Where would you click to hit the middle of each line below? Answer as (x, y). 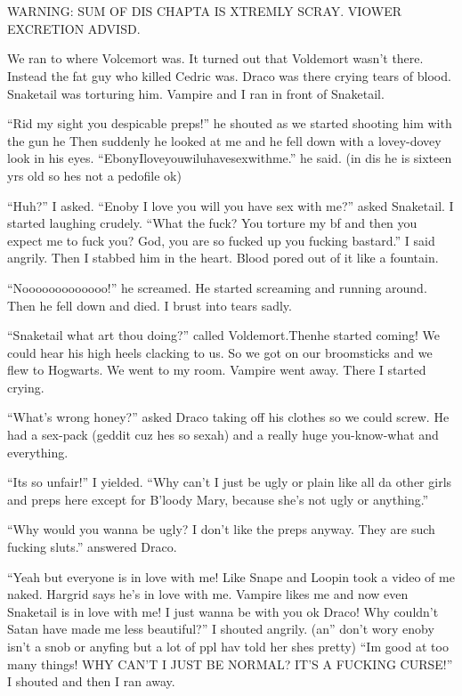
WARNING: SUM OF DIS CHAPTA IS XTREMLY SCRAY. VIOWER (205, 11)
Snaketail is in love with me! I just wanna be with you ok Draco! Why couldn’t (223, 611)
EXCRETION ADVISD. (74, 28)
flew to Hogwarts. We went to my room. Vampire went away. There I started (217, 370)
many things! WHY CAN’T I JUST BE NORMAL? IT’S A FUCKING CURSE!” (230, 664)
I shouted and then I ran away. (91, 681)
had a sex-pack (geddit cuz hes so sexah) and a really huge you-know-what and (223, 435)
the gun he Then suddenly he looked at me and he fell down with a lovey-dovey (224, 140)
